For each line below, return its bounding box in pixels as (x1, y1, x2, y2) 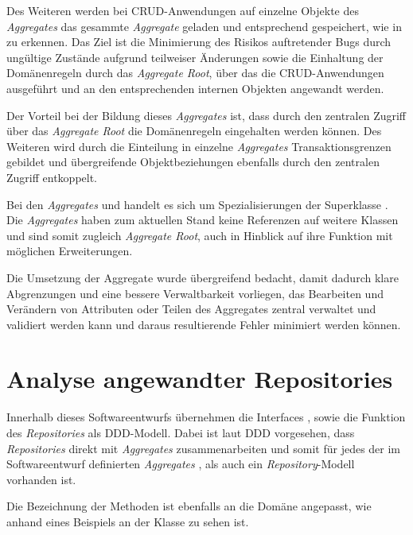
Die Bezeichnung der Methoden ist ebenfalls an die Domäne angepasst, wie (6, 498, 372, 514)
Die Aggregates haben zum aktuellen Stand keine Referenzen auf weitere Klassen (6, 211, 399, 228)
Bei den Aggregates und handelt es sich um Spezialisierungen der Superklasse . (6, 196, 388, 212)
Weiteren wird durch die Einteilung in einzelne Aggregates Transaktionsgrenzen (6, 138, 392, 154)
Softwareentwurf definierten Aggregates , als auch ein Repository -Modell (6, 456, 355, 472)
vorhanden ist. (6, 471, 76, 487)
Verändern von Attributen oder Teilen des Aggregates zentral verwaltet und (6, 300, 376, 317)
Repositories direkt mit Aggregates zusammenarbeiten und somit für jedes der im (6, 440, 401, 456)
